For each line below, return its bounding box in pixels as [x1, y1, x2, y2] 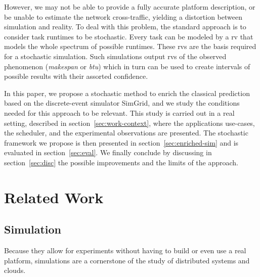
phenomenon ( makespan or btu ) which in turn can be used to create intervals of [4, 61, 250, 71]
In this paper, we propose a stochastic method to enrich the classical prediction [4, 87, 250, 98]
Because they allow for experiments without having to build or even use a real [4, 245, 246, 256]
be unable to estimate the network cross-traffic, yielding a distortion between [4, 11, 242, 22]
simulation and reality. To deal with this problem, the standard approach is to [4, 21, 246, 32]
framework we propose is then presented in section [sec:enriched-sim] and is [4, 137, 239, 148]
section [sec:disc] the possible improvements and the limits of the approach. [4, 157, 239, 167]
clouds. [4, 265, 26, 275]
